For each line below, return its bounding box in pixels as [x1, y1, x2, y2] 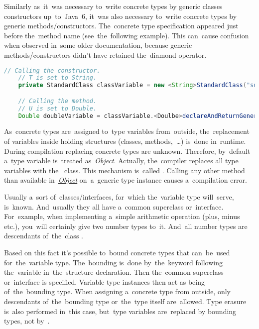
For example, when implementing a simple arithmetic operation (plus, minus [4, 211, 240, 221]
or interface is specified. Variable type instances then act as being [4, 276, 205, 287]
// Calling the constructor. [4, 67, 101, 74]
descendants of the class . [4, 230, 83, 241]
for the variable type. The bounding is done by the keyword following [4, 257, 223, 267]
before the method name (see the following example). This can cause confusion [4, 30, 249, 40]
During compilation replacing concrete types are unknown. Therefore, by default [4, 145, 251, 156]
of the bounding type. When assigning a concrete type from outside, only [4, 286, 231, 297]
